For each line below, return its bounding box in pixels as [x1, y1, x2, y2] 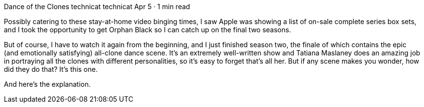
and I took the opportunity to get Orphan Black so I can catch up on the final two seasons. [4, 26, 291, 34]
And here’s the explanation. [4, 80, 91, 88]
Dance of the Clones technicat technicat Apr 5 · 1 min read [4, 2, 190, 11]
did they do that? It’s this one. [4, 65, 98, 73]
